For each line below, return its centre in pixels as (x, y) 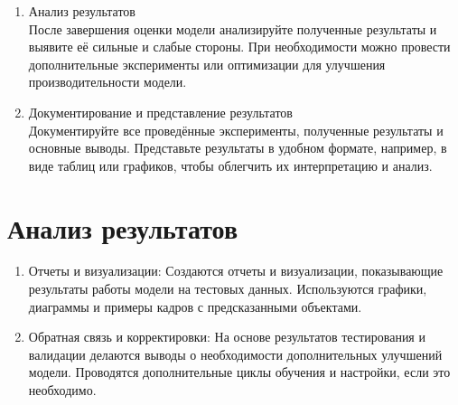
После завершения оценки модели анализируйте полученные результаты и (233, 28)
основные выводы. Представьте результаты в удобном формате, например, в (238, 148)
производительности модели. (107, 82)
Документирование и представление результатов (160, 112)
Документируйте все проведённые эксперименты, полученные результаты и (236, 130)
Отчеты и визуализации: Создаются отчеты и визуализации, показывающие (236, 271)
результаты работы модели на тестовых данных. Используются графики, (228, 289)
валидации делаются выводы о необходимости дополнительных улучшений (235, 354)
